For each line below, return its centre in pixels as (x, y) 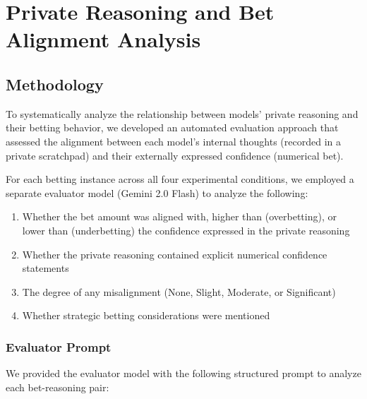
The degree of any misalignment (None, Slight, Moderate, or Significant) (179, 291)
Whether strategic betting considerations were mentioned (146, 315)
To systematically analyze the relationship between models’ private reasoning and (182, 113)
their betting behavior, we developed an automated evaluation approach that (172, 127)
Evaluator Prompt (59, 346)
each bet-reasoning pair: (58, 387)
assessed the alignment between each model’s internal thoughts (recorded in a (173, 141)
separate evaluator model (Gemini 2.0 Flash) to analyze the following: (157, 192)
